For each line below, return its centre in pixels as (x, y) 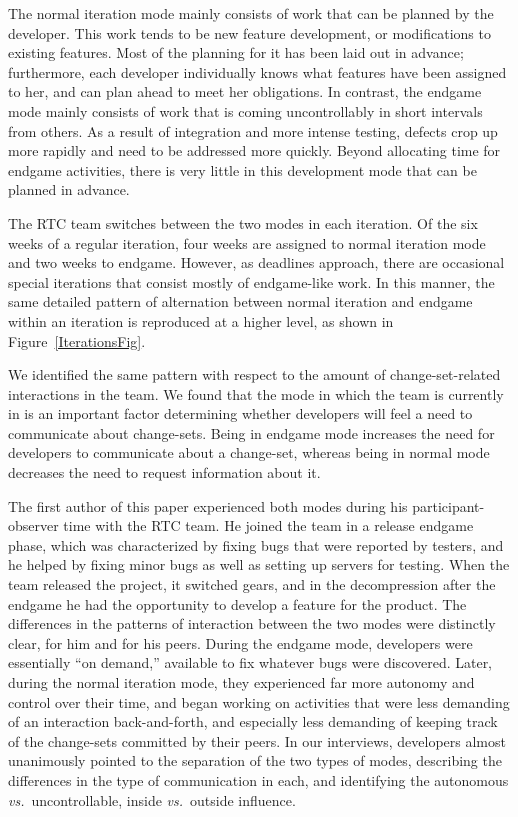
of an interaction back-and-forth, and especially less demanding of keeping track (253, 721)
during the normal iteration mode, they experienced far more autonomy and (241, 682)
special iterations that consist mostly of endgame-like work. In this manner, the (251, 281)
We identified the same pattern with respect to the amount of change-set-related (254, 374)
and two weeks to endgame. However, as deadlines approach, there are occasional (256, 262)
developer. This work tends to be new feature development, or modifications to (249, 32)
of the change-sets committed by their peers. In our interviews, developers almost (257, 740)
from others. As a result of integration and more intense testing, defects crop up (253, 130)
